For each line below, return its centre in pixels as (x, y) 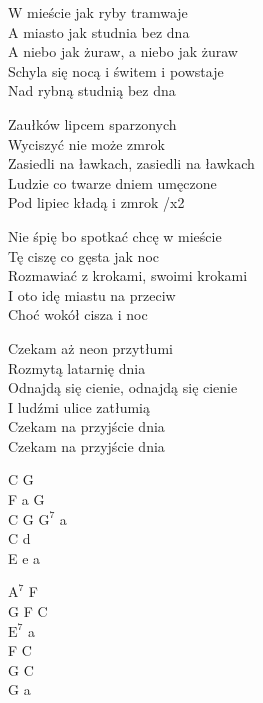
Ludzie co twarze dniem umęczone (112, 182)
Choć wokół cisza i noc (78, 314)
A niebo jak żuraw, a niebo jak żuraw (123, 51)
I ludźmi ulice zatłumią (79, 406)
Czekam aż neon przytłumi (90, 347)
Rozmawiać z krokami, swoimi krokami (128, 275)
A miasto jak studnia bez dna (99, 31)
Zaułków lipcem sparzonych (92, 123)
